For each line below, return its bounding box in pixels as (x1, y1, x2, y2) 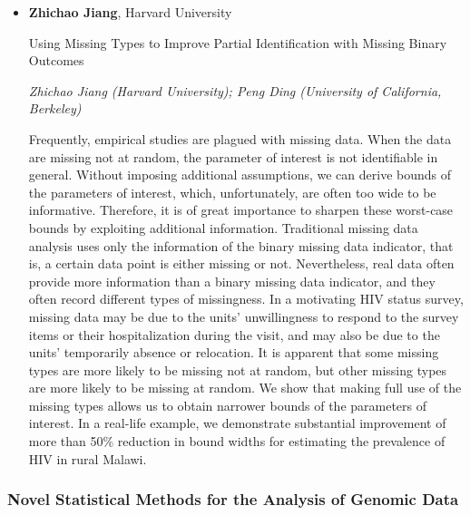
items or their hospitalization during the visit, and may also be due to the (28, 325, 440, 344)
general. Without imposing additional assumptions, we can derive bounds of (28, 165, 452, 184)
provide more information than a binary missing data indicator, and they (28, 271, 436, 290)
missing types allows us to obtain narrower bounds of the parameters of (28, 395, 427, 414)
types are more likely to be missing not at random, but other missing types (28, 360, 447, 379)
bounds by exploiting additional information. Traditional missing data (28, 218, 418, 237)
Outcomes (28, 51, 84, 70)
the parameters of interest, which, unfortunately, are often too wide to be (28, 182, 436, 201)
